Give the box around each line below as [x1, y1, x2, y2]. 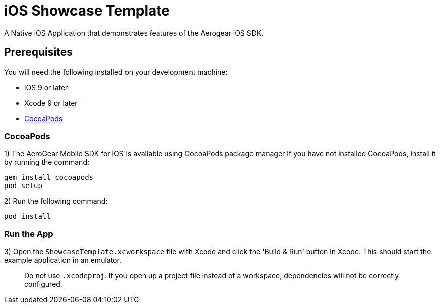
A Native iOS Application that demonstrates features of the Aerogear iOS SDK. [4, 28, 264, 37]
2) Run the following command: [4, 197, 108, 206]
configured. [24, 280, 62, 289]
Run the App [4, 228, 53, 239]
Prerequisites [4, 46, 73, 59]
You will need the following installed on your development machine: [4, 67, 228, 76]
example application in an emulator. [4, 256, 121, 265]
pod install [4, 212, 51, 221]
